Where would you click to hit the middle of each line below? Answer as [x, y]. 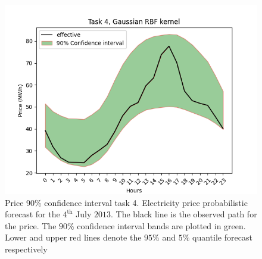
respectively [26, 249]
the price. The [31, 225]
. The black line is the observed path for [184, 214]
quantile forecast [222, 237]
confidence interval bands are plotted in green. [161, 225]
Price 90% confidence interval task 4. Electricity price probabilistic [126, 202]
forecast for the [32, 214]
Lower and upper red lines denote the [73, 237]
